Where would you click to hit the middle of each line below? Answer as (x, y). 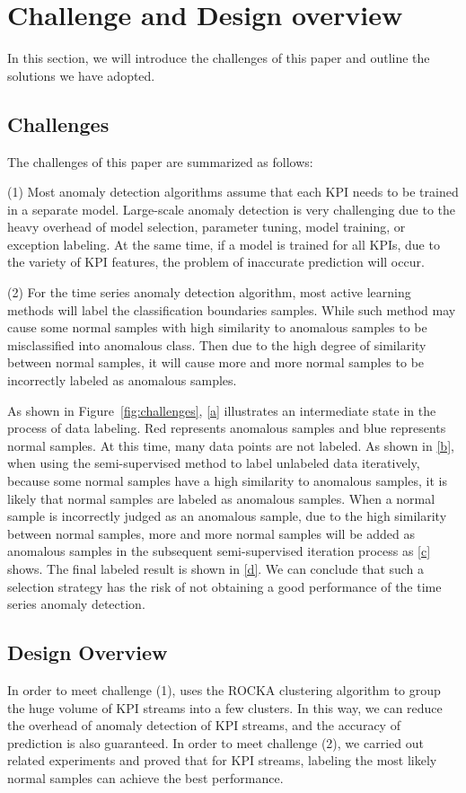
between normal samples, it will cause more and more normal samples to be (216, 362)
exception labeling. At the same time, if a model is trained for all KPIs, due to (224, 244)
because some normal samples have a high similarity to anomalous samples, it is (227, 481)
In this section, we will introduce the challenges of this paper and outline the (219, 58)
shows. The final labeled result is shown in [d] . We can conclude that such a (216, 568)
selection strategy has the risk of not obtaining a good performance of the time (224, 586)
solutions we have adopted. (81, 75)
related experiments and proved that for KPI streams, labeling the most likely (222, 760)
